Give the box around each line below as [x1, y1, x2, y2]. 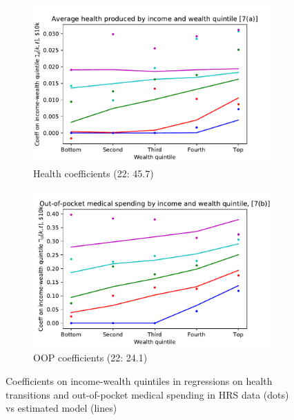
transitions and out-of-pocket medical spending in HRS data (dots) [6, 387, 289, 401]
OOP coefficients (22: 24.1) [33, 350, 148, 365]
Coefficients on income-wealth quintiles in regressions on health [6, 374, 273, 388]
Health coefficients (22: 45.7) [33, 166, 154, 180]
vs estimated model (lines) [6, 401, 117, 415]
